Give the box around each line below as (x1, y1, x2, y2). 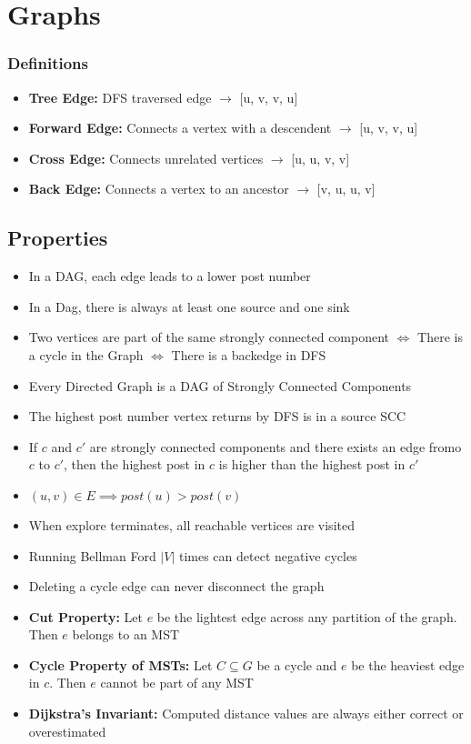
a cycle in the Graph (28, 345, 144, 364)
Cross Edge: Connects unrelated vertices (28, 148, 264, 167)
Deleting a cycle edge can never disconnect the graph (28, 577, 325, 596)
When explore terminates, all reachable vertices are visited (28, 515, 355, 534)
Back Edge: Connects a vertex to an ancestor (28, 179, 289, 198)
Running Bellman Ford (28, 546, 156, 565)
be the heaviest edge (351, 655, 465, 674)
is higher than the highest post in (218, 455, 406, 474)
